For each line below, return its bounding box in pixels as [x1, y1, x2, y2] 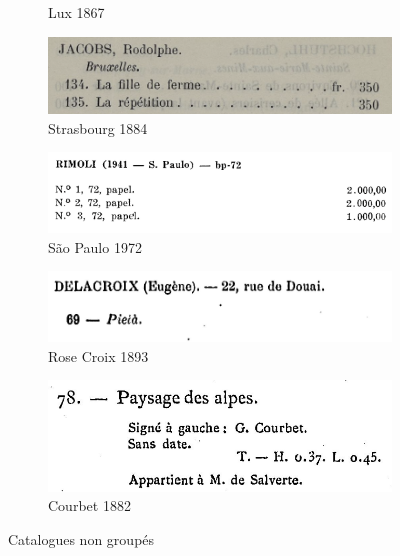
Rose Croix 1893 [48, 345, 149, 366]
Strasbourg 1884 [48, 117, 148, 138]
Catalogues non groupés [8, 528, 155, 549]
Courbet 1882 [48, 495, 131, 516]
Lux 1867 [48, 2, 105, 22]
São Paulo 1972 [48, 236, 142, 257]
